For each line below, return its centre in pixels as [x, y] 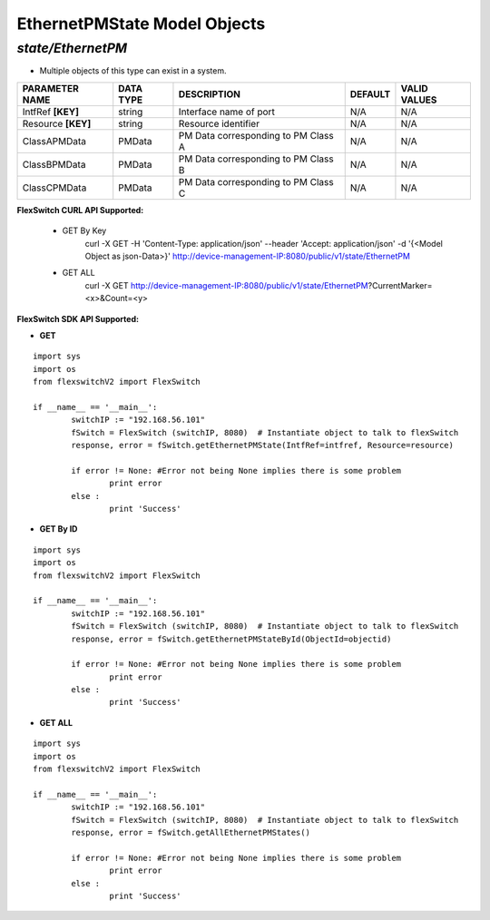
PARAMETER [50, 88]
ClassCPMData [54, 188]
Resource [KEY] [57, 123]
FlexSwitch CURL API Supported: [80, 210]
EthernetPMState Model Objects [141, 24]
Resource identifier [219, 123]
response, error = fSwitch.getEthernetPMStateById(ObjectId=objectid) [231, 639]
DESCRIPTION [209, 93]
